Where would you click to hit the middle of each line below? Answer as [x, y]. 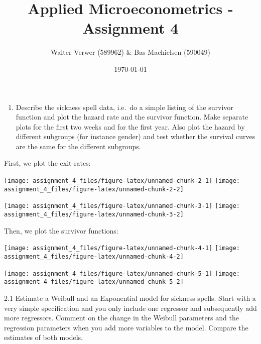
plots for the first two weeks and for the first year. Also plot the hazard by [130, 126]
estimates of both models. [43, 337]
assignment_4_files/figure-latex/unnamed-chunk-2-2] [94, 189]
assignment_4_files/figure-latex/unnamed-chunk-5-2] [94, 282]
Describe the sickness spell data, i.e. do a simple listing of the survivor [124, 107]
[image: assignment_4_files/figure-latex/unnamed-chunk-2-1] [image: [122, 181]
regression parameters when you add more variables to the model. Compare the [126, 327]
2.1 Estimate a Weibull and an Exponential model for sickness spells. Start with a [130, 298]
